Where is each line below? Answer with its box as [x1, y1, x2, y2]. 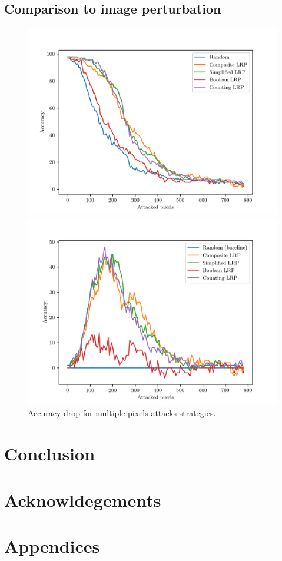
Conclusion [4, 442, 95, 466]
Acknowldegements [4, 487, 161, 512]
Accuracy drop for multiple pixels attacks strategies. [28, 407, 216, 419]
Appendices [4, 533, 100, 557]
